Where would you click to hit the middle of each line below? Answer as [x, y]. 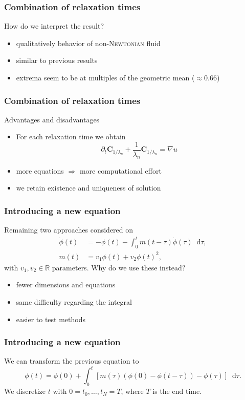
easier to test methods [51, 319]
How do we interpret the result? [54, 26]
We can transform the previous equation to [72, 361]
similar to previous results [57, 60]
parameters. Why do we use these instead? [119, 267]
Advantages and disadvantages [52, 119]
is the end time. [177, 391]
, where [132, 391]
